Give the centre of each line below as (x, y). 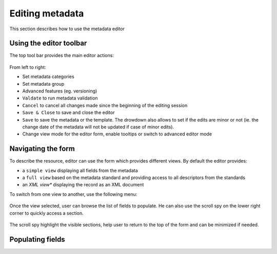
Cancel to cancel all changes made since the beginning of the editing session (105, 105)
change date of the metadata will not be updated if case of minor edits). (98, 127)
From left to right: (28, 67)
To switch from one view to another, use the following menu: (73, 194)
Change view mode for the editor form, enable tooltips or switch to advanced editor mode (117, 134)
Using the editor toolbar (48, 43)
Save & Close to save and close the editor (68, 112)
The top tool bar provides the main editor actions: (62, 55)
